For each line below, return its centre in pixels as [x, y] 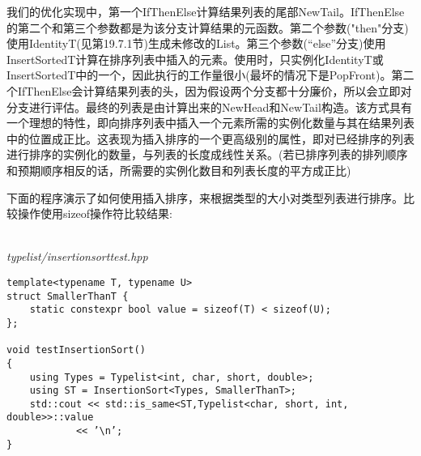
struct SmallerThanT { [68, 296]
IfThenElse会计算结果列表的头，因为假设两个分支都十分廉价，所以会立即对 [215, 90]
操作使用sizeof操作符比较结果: [95, 213]
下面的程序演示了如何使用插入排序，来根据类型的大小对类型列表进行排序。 [205, 197]
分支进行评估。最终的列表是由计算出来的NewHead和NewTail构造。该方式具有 [209, 107]
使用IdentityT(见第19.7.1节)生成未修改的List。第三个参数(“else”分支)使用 [196, 43]
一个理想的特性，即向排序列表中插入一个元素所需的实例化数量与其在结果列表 [210, 123]
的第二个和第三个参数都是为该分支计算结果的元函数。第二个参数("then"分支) [208, 27]
